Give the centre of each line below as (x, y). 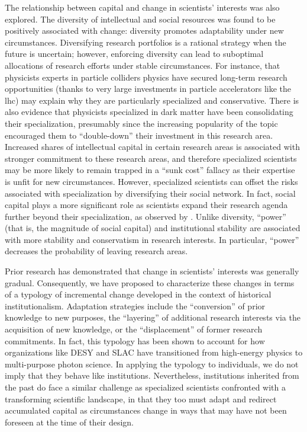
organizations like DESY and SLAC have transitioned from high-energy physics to (154, 352)
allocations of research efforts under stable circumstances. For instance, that (143, 65)
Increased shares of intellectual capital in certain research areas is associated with (152, 147)
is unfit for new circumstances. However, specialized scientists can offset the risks (151, 181)
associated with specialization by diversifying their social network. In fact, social (150, 193)
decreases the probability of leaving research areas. (96, 251)
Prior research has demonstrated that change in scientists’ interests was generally (152, 271)
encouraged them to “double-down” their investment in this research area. (139, 135)
